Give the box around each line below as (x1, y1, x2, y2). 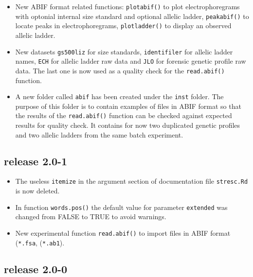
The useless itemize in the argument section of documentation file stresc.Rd (15, 176, 248, 186)
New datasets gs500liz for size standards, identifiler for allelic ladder (15, 46, 233, 56)
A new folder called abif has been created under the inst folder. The (15, 91, 224, 102)
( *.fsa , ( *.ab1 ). (15, 237, 65, 247)
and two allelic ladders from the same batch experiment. (15, 129, 183, 139)
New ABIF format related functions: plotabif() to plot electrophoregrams (15, 1, 240, 11)
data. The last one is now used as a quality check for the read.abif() (15, 65, 225, 75)
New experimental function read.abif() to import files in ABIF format (15, 227, 231, 238)
